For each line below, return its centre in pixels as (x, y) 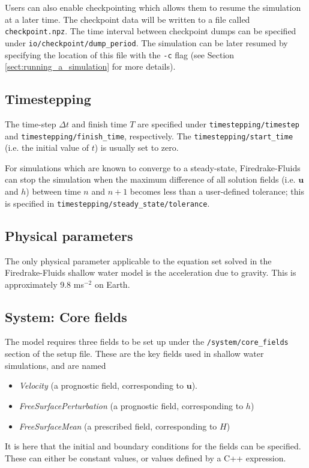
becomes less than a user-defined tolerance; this (217, 191)
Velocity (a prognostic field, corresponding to (101, 385)
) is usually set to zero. (136, 147)
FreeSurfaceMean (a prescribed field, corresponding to (118, 426)
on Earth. (112, 284)
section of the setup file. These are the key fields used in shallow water (134, 354)
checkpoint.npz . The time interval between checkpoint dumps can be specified (151, 31)
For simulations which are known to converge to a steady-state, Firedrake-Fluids (153, 167)
